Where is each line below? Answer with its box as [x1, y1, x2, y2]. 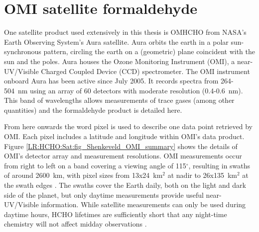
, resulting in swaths [188, 160, 251, 170]
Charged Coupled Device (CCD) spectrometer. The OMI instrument [41, 66, 250, 76]
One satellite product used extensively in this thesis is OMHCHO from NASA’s [4, 27, 247, 37]
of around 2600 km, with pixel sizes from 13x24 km [4, 170, 163, 180]
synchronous [4, 46, 41, 57]
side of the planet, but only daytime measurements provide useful [4, 189, 204, 200]
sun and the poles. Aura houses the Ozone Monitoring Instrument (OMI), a [4, 56, 235, 66]
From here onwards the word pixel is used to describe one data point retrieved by [4, 121, 253, 132]
